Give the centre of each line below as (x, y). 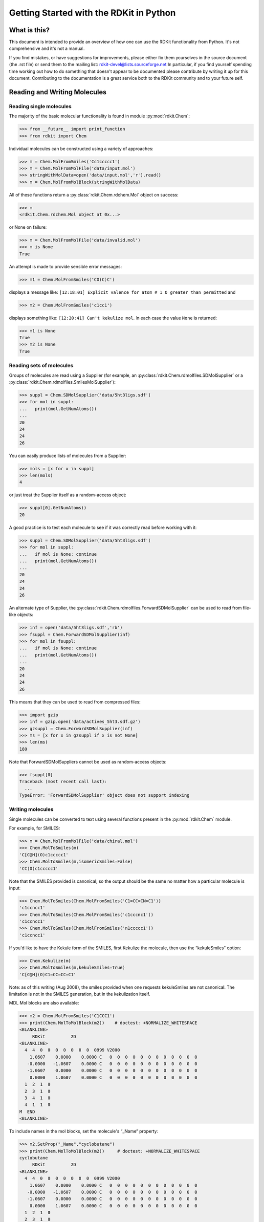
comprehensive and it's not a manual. (47, 48)
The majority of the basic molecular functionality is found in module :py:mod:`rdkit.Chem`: (99, 116)
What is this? (29, 30)
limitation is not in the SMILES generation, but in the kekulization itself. (80, 994)
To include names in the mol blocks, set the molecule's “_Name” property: (84, 1131)
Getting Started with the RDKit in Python (92, 13)
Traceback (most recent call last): (63, 782)
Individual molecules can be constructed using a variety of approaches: (81, 149)
